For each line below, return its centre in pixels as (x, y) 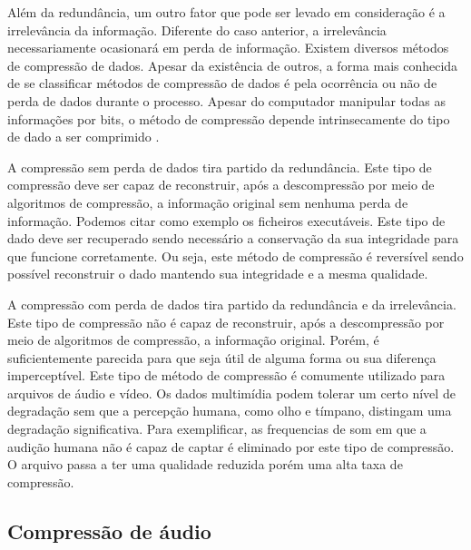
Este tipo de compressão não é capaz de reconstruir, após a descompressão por (226, 322)
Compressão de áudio (109, 530)
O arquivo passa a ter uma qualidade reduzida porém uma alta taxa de (205, 464)
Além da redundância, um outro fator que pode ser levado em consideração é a (226, 12)
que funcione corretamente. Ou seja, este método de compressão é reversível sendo (235, 255)
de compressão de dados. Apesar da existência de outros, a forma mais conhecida (233, 65)
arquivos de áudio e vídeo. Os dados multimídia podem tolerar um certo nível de (231, 393)
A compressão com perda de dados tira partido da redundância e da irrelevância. (232, 304)
